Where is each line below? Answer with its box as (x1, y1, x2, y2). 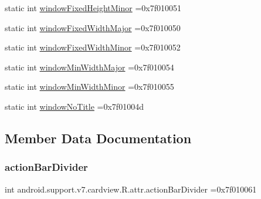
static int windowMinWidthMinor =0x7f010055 (5, 80, 174, 93)
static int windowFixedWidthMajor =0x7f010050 (5, 21, 181, 33)
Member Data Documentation (5, 129, 192, 147)
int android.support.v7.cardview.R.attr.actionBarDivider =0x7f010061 (5, 183, 257, 195)
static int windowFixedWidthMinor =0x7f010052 (5, 41, 181, 53)
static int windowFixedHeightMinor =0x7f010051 (5, 2, 181, 14)
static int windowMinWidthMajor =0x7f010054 (5, 60, 174, 73)
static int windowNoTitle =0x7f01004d (5, 100, 144, 112)
